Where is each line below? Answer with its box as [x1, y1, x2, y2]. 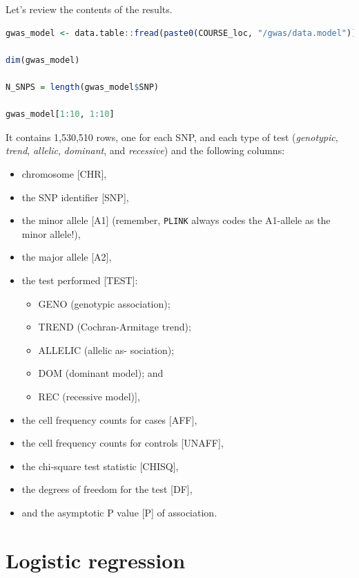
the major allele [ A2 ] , [21, 250, 112, 264]
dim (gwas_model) [6, 55, 80, 65]
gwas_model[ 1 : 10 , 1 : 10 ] [6, 109, 115, 120]
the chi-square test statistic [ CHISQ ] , [21, 458, 179, 473]
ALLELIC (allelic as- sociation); [38, 342, 175, 357]
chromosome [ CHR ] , [21, 166, 107, 180]
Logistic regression [6, 546, 186, 574]
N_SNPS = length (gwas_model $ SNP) [6, 82, 159, 92]
